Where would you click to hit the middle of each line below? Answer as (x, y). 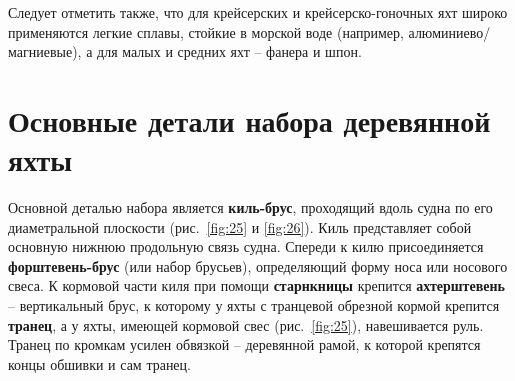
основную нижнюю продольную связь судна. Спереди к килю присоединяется (246, 246)
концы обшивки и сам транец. (99, 363)
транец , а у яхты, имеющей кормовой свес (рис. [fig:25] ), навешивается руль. (246, 324)
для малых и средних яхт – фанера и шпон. (229, 51)
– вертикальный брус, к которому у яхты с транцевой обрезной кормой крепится (254, 305)
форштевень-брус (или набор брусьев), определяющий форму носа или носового (258, 265)
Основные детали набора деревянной (249, 119)
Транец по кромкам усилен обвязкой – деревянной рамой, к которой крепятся (244, 344)
